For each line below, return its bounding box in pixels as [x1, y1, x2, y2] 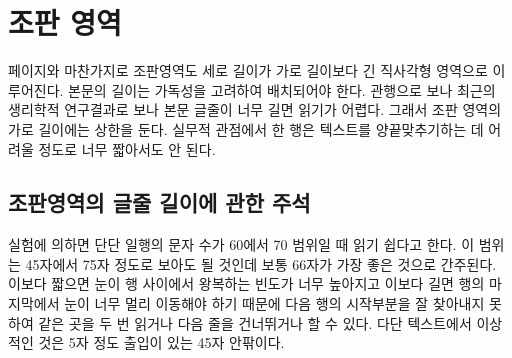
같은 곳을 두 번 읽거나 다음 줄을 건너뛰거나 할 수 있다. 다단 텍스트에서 [38, 312, 472, 333]
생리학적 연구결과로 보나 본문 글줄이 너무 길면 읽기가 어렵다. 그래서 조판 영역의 [8, 99, 502, 120]
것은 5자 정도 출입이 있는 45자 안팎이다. [38, 332, 285, 353]
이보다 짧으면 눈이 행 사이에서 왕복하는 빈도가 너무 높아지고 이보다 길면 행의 [8, 273, 485, 294]
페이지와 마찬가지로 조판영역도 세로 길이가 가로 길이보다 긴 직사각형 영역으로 [8, 60, 488, 81]
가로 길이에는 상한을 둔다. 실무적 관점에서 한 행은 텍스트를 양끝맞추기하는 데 [8, 118, 484, 139]
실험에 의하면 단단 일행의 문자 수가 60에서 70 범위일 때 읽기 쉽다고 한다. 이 [8, 234, 475, 255]
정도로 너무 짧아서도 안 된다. [38, 138, 216, 159]
